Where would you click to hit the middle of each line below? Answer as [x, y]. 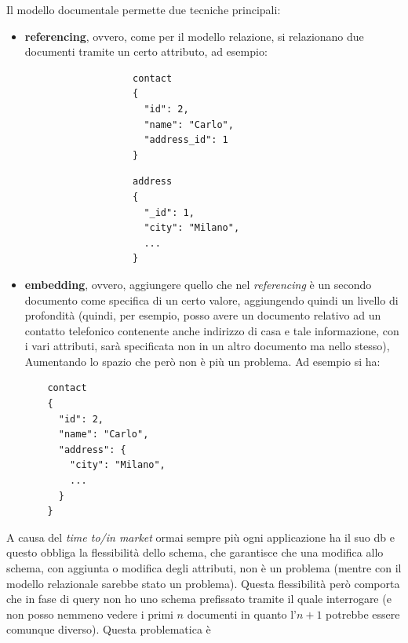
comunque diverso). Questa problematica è [109, 629]
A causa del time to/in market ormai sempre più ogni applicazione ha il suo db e [200, 537]
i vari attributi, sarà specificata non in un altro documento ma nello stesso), [207, 346]
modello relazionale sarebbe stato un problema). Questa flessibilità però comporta [203, 583]
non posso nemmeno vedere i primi [90, 614]
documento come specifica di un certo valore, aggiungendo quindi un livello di [211, 300]
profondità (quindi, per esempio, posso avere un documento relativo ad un [203, 315]
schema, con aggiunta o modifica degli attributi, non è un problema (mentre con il [204, 568]
